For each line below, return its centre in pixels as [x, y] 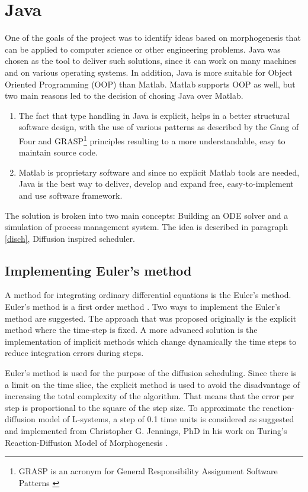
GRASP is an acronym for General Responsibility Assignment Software [148, 471]
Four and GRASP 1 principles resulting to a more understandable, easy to [152, 140]
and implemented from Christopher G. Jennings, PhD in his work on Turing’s [146, 431]
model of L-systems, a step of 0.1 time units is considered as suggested [166, 419]
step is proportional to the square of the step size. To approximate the [132, 407]
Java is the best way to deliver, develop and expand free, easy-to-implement [156, 184]
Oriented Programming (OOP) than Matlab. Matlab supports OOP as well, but [150, 84]
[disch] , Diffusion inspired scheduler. [70, 238]
